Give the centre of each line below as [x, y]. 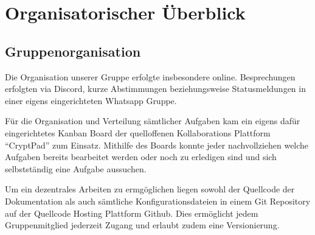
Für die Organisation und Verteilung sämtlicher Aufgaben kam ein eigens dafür [153, 121]
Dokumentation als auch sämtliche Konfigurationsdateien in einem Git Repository [158, 201]
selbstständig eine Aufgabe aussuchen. [76, 168]
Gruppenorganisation [73, 51]
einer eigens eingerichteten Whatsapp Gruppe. [91, 100]
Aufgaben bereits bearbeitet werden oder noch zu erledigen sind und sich [141, 157]
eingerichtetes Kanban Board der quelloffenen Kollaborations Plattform [138, 132]
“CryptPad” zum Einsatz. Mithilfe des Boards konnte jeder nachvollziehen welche [157, 145]
